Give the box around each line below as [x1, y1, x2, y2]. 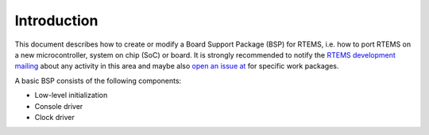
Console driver [34, 101, 83, 111]
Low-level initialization [34, 91, 108, 100]
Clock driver [34, 112, 75, 122]
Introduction [14, 12, 99, 29]
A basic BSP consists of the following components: [14, 76, 182, 85]
